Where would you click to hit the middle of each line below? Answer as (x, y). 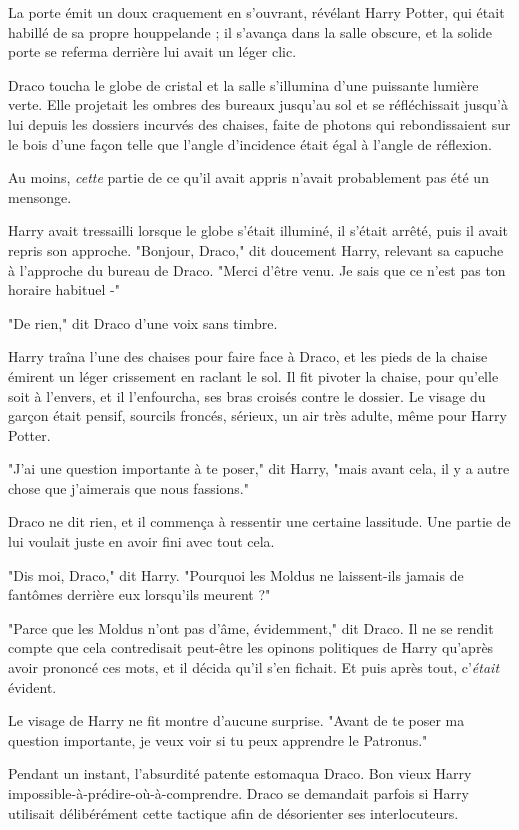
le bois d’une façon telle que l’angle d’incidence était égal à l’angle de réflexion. (250, 143)
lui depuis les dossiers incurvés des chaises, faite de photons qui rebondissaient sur (259, 123)
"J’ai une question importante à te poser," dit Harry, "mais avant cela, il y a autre (259, 468)
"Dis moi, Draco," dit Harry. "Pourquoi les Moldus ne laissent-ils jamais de (236, 574)
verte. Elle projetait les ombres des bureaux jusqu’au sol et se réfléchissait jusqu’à (258, 104)
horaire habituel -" (64, 289)
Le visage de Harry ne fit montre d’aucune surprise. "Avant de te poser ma (236, 720)
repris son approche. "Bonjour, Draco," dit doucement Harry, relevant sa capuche (256, 249)
